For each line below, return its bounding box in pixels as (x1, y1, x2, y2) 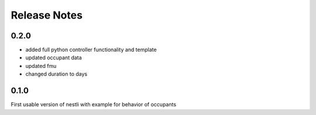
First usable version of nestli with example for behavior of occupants (11, 101, 177, 108)
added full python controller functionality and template (25, 46, 157, 53)
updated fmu (25, 62, 57, 69)
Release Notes (11, 9, 83, 21)
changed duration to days (25, 70, 88, 78)
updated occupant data (25, 54, 82, 61)
